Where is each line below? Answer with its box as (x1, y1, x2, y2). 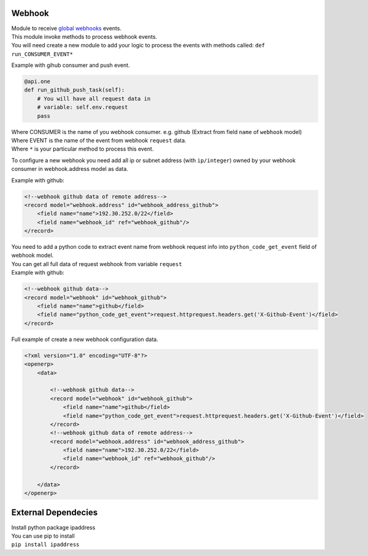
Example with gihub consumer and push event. (11, 61, 130, 69)
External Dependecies (11, 507, 98, 518)
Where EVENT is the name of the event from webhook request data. (11, 137, 186, 144)
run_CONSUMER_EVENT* (11, 50, 74, 58)
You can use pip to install (11, 532, 75, 539)
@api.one (24, 78, 51, 85)
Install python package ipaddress (11, 523, 96, 531)
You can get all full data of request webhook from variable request (11, 260, 182, 267)
